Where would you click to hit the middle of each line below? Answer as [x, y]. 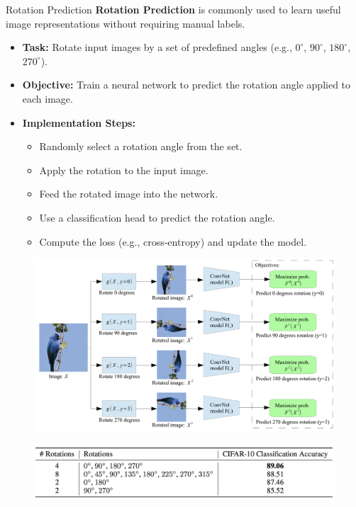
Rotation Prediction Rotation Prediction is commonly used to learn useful [173, 9]
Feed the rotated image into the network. [129, 194]
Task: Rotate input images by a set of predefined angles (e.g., [157, 47]
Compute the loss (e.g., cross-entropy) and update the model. [173, 241]
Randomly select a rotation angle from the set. [141, 146]
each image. [48, 98]
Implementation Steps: [79, 122]
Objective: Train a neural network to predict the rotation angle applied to [187, 85]
